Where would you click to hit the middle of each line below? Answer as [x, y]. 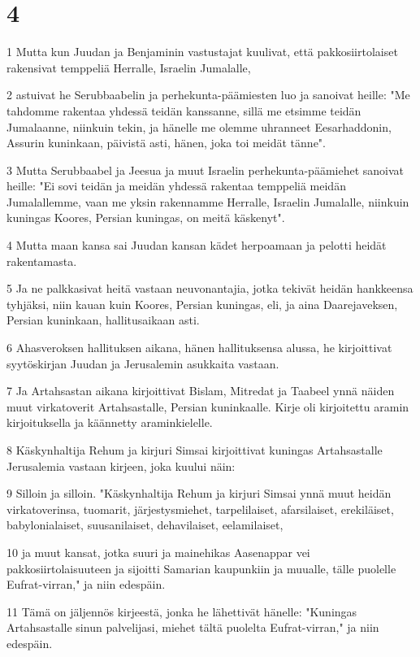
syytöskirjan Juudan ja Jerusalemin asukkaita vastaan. [143, 363]
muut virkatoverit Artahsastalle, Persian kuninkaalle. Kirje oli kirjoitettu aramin [208, 406]
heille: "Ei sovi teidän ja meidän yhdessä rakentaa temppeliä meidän [176, 186]
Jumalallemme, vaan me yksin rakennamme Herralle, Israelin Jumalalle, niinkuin [208, 201]
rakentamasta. [42, 261]
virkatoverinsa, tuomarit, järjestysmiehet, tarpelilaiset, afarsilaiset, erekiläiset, [200, 509]
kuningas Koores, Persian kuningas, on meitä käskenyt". [146, 218]
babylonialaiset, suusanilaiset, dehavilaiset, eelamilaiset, [145, 525]
